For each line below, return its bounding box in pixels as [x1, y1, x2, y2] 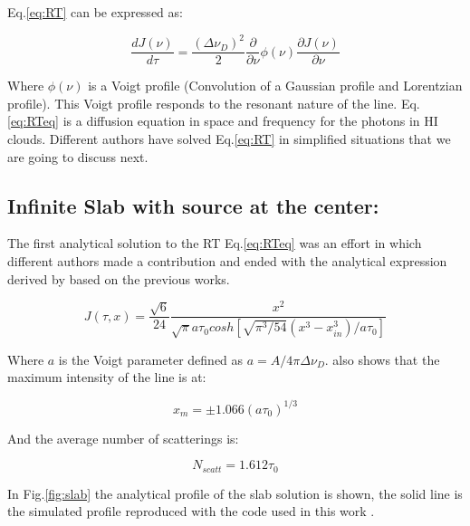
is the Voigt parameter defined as [58, 349, 244, 368]
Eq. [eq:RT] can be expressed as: [7, 3, 183, 21]
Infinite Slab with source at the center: [7, 191, 379, 219]
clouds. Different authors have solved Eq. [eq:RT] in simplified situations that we [7, 129, 451, 148]
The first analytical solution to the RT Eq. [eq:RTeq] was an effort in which [7, 234, 422, 253]
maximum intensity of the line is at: [7, 368, 206, 387]
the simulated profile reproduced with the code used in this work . [7, 502, 375, 521]
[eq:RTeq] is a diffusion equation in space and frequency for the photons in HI [7, 111, 438, 130]
